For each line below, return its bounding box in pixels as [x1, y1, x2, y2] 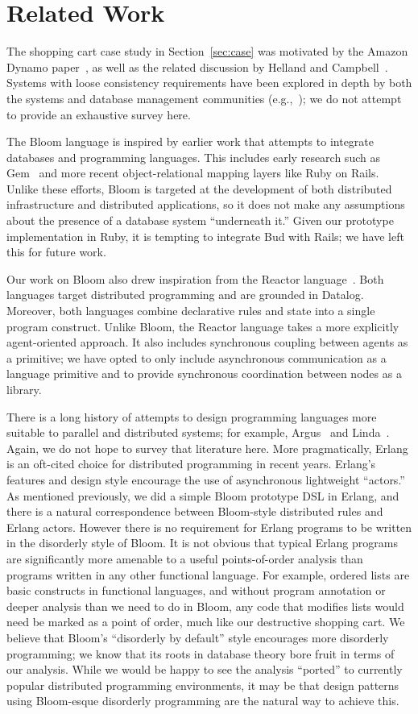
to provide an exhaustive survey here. [6, 106, 191, 122]
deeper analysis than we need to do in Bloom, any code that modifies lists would [6, 597, 404, 614]
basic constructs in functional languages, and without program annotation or [6, 582, 386, 599]
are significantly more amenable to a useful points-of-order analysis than [6, 550, 363, 567]
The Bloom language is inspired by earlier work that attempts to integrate [6, 133, 374, 150]
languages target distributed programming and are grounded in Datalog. [6, 286, 364, 303]
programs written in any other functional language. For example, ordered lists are [6, 566, 410, 583]
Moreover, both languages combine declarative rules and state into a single [6, 302, 375, 319]
